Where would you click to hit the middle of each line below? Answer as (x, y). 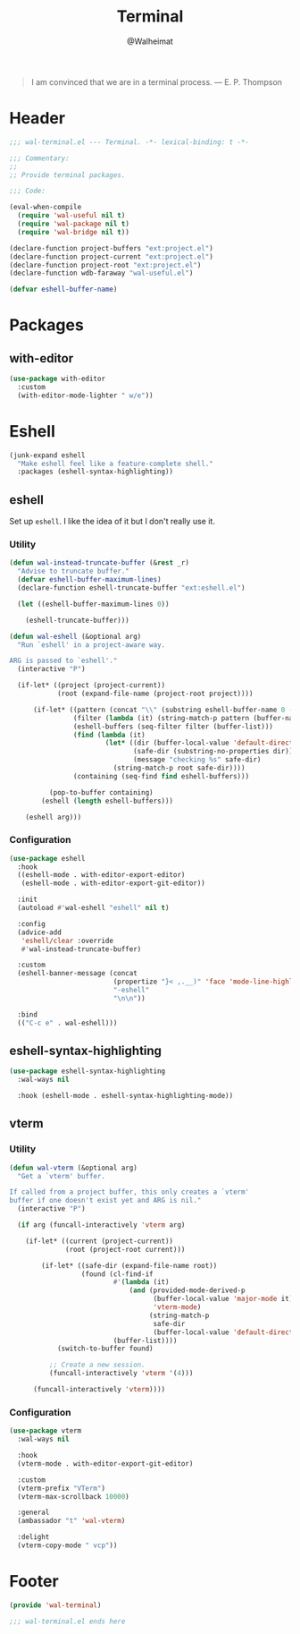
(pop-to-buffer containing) (101, 792)
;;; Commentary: (39, 158)
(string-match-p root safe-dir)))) (179, 768)
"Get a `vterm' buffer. (61, 1176)
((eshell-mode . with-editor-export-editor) (101, 875)
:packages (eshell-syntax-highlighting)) (96, 472)
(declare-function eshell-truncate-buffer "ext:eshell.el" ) (131, 588)
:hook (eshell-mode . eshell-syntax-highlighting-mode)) (125, 1096)
